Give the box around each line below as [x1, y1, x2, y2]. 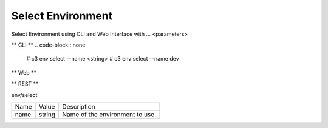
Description [62, 102, 95, 110]
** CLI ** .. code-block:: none [11, 41, 86, 49]
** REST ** [11, 80, 39, 87]
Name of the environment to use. [62, 110, 157, 118]
